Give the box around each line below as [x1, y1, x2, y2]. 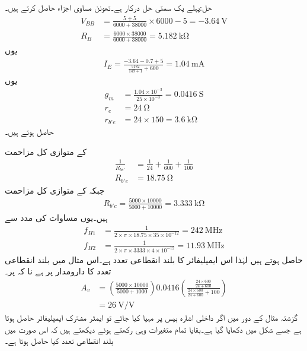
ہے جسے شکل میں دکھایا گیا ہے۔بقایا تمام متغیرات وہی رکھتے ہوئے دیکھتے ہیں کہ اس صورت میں [5, 322, 302, 335]
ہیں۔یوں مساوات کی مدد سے [5, 211, 108, 224]
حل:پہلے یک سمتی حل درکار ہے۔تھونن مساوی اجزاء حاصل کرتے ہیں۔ [5, 1, 212, 13]
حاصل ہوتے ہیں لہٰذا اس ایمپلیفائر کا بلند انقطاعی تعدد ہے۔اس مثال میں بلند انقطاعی [5, 253, 303, 265]
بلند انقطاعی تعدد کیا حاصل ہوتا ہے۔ [5, 334, 113, 347]
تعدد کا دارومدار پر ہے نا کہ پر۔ [5, 265, 111, 277]
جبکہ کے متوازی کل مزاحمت [5, 184, 105, 196]
